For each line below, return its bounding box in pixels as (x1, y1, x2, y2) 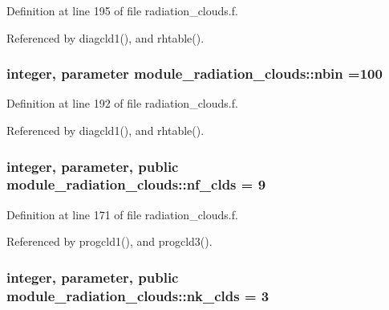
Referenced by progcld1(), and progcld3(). (6, 233, 213, 250)
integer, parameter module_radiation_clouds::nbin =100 (6, 63, 383, 84)
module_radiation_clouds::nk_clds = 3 (6, 285, 269, 305)
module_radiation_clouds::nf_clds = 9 (6, 174, 266, 194)
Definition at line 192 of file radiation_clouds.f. (6, 95, 238, 112)
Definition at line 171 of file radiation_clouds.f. (6, 206, 238, 222)
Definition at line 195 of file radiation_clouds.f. (6, 2, 238, 18)
